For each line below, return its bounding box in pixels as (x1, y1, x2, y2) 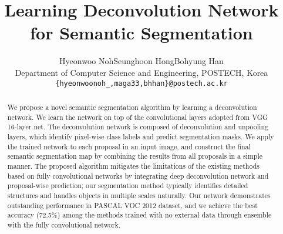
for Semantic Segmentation (30, 21, 253, 45)
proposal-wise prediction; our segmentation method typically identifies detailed (7, 180, 248, 190)
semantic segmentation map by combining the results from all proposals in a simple (7, 151, 263, 161)
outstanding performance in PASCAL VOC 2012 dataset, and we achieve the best (7, 200, 258, 210)
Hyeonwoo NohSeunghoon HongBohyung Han (59, 55, 224, 67)
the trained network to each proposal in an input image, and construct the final (7, 141, 251, 151)
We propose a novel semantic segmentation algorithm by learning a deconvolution (7, 102, 257, 112)
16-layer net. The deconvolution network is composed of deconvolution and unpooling (7, 122, 268, 132)
